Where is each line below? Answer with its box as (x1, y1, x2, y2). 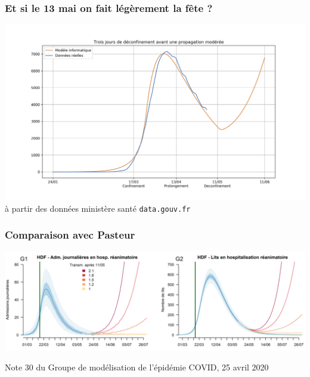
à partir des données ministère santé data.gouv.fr (5, 202, 191, 214)
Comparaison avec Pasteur (5, 227, 135, 242)
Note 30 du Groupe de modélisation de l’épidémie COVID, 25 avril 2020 (5, 361, 269, 373)
